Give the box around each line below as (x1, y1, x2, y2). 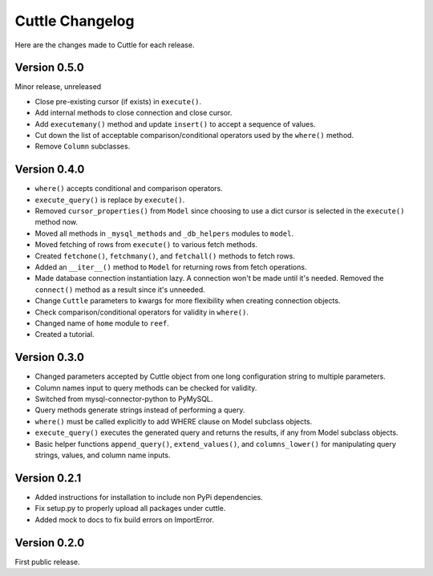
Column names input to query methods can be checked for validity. (34, 383, 257, 392)
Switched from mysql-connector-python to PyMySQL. (34, 394, 213, 404)
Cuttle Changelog (14, 12, 135, 30)
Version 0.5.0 (14, 61, 84, 75)
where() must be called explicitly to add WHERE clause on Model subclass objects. (34, 416, 313, 426)
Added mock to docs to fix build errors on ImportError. (34, 514, 214, 525)
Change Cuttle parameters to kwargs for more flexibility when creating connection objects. (34, 296, 341, 306)
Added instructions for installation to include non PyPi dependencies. (34, 492, 264, 501)
